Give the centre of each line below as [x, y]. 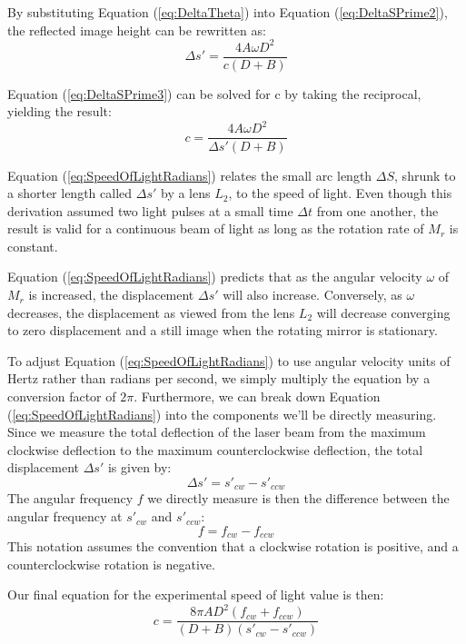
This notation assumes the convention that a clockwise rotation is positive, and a [233, 546]
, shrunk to [425, 175]
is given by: [139, 467]
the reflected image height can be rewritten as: [137, 30]
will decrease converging [383, 312]
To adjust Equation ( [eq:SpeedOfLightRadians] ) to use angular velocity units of [229, 360]
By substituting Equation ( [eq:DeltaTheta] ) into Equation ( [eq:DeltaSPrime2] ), [228, 12]
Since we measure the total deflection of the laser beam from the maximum [217, 432]
